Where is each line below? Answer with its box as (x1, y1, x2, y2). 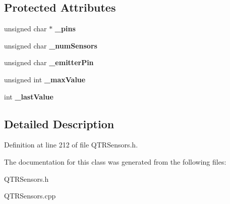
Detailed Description (4, 116, 114, 131)
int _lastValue (4, 91, 53, 101)
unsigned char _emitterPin (4, 57, 94, 68)
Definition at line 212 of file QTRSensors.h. (4, 139, 138, 150)
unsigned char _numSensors (4, 40, 97, 50)
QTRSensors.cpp (4, 190, 56, 201)
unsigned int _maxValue (4, 74, 86, 84)
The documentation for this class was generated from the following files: (4, 156, 226, 167)
